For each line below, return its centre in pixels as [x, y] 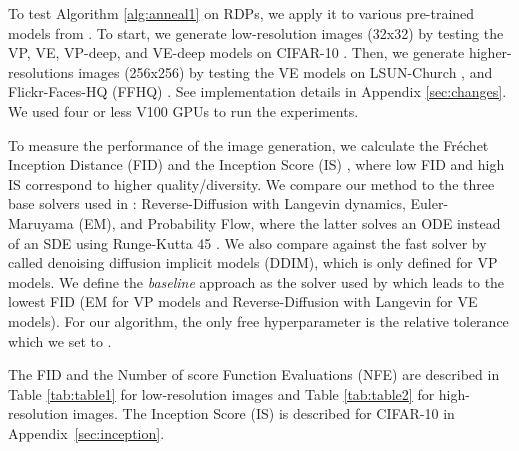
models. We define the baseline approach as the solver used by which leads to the [256, 281]
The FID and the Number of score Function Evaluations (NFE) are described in [254, 374]
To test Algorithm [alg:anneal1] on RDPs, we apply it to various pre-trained [241, 13]
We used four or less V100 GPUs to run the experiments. [183, 110]
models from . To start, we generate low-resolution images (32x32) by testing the [256, 32]
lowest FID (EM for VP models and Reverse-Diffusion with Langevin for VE [243, 301]
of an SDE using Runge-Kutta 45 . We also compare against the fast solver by [247, 242]
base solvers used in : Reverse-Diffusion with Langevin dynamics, [207, 203]
